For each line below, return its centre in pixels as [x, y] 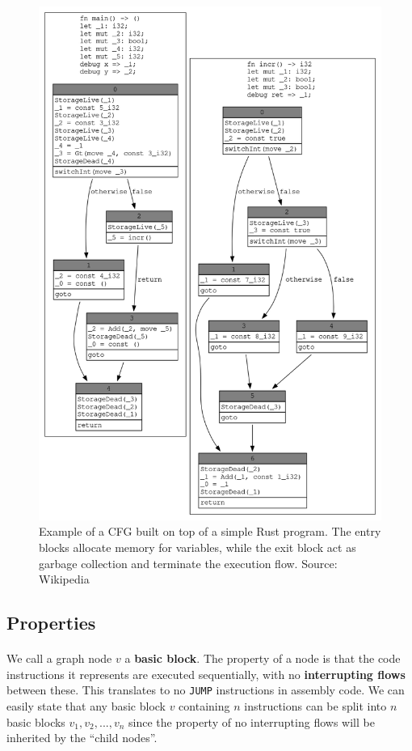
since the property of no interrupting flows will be [252, 721]
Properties [51, 623]
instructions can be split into [315, 705]
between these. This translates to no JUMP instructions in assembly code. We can [206, 690]
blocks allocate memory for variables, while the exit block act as [198, 547]
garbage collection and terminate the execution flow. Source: [188, 563]
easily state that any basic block [86, 705]
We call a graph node [59, 658]
